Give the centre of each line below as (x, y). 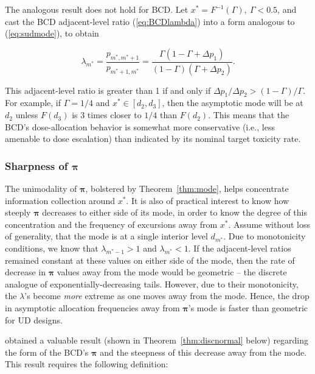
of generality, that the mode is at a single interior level (106, 236)
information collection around (60, 200)
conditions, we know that (52, 248)
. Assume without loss (269, 224)
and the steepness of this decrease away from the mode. (203, 352)
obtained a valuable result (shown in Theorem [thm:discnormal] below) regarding (157, 340)
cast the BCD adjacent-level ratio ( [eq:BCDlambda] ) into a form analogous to (150, 21)
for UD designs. (34, 319)
